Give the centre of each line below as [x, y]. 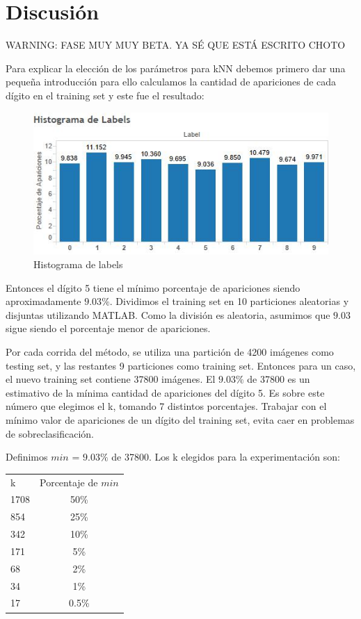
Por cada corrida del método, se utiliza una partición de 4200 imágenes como [170, 352]
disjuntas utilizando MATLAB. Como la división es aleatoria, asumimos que [168, 314]
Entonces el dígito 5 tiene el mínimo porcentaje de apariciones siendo [153, 287]
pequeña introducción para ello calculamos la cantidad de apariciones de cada [171, 82]
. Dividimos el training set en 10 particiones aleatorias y [229, 301]
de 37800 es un [279, 379]
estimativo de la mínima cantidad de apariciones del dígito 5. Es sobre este [165, 392]
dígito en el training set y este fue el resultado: [105, 95]
